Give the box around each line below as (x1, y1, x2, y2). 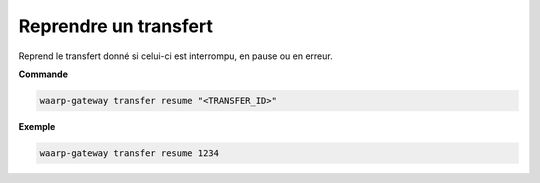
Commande (18, 68, 69, 80)
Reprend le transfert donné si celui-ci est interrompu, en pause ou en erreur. (18, 50, 334, 62)
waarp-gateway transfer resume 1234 (39, 147, 220, 159)
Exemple (18, 120, 56, 132)
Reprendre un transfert (18, 15, 214, 37)
